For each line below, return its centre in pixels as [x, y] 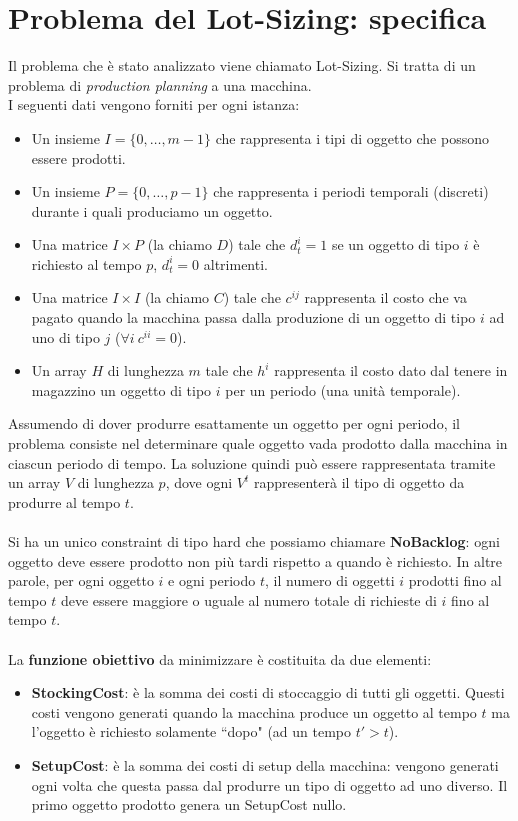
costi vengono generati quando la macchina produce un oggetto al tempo [254, 711]
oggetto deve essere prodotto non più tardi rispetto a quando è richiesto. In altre [255, 560]
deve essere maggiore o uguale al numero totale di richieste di [248, 599]
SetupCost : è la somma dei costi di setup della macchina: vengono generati [265, 764]
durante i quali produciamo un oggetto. [152, 210]
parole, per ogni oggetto [81, 580]
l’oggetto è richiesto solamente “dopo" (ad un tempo [191, 731]
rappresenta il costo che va [385, 297]
